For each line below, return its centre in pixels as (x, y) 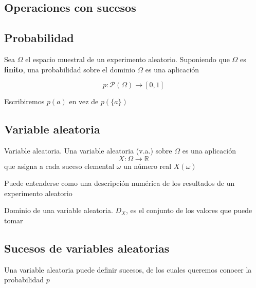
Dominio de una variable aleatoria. (59, 210)
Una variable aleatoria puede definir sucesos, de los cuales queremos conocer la (128, 269)
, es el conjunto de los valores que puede (189, 210)
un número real (148, 166)
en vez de (84, 101)
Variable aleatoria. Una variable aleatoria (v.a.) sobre (88, 150)
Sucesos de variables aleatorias (87, 248)
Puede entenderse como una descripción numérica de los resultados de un (120, 183)
